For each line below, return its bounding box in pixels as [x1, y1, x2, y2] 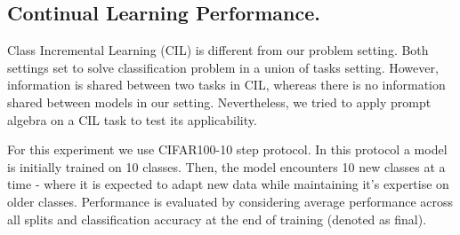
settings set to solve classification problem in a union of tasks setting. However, [7, 58, 439, 76]
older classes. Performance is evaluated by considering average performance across [7, 192, 454, 210]
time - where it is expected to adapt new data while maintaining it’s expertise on [7, 175, 449, 193]
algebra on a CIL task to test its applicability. [7, 110, 257, 129]
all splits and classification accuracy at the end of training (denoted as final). [7, 209, 427, 228]
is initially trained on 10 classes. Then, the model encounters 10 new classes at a [7, 157, 446, 176]
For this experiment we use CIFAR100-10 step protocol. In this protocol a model [7, 140, 448, 159]
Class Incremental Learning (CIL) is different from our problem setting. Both [7, 41, 429, 59]
